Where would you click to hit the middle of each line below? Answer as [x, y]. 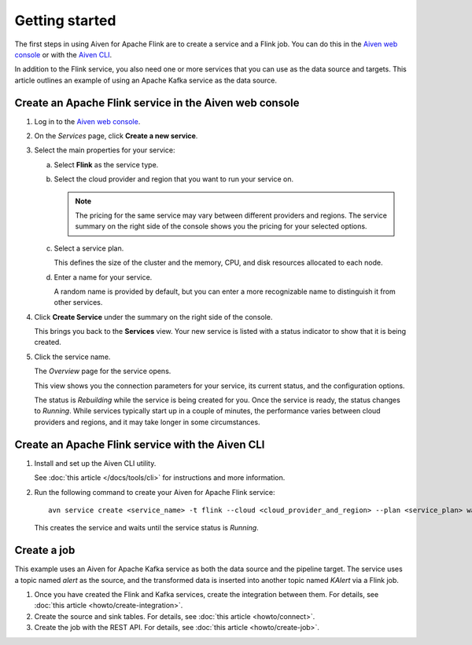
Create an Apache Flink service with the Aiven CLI [140, 444]
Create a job [45, 550]
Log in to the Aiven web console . [87, 121]
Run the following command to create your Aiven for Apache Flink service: [155, 492]
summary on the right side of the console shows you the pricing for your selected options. [221, 226]
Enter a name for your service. [103, 277]
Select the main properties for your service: [105, 150]
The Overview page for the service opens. [103, 371]
